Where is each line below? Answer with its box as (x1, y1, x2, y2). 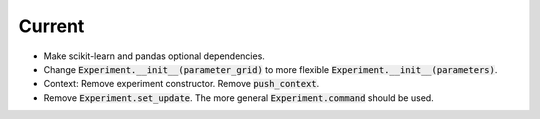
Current (18, 15, 85, 37)
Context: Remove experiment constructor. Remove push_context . (43, 78, 320, 90)
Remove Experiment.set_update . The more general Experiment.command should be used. (43, 91, 434, 104)
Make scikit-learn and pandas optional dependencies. (43, 50, 265, 62)
